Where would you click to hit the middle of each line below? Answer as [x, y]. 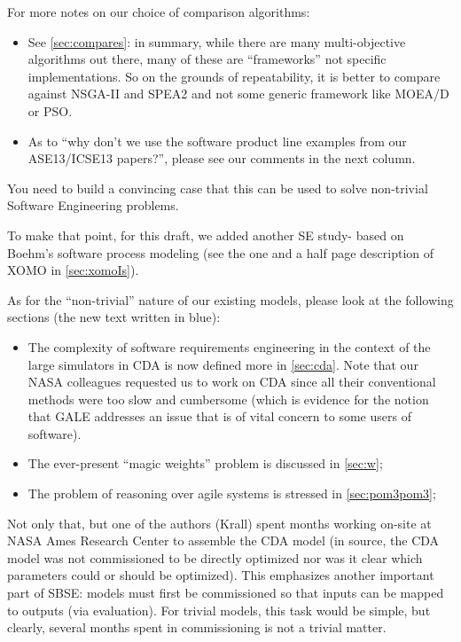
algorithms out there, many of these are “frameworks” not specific [207, 59]
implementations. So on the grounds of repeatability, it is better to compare [234, 76]
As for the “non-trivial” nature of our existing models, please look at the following [230, 299]
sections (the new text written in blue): [114, 317]
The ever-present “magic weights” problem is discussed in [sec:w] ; [205, 463]
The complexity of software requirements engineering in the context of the [229, 346]
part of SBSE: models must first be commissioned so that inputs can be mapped [226, 593]
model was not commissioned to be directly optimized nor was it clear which [215, 557]
